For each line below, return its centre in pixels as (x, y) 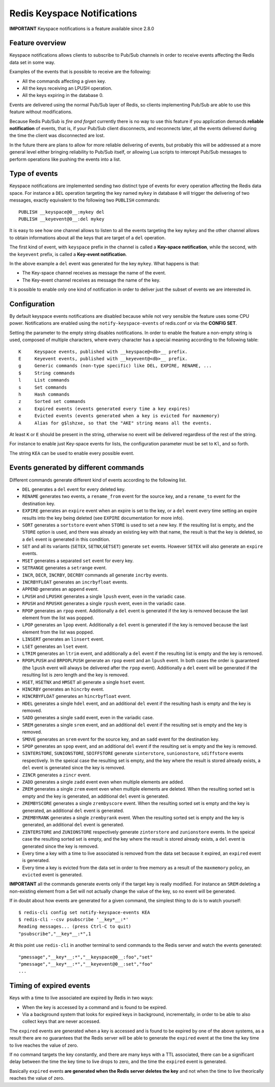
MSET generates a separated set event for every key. (78, 561)
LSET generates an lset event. (55, 646)
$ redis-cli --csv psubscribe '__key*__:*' (74, 920)
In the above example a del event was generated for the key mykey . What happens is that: (104, 263)
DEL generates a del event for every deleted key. (74, 489)
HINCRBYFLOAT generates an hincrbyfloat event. (77, 696)
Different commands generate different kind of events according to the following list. (98, 480)
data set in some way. (32, 62)
